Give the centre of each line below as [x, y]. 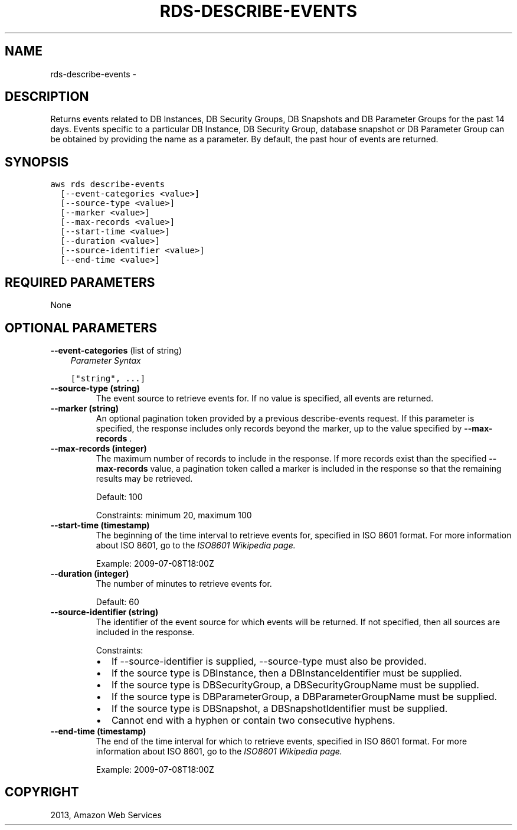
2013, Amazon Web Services [106, 815]
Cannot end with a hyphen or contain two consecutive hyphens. [253, 720]
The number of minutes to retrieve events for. [184, 583]
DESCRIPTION [47, 97]
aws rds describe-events [108, 184]
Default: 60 [117, 602]
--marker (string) [85, 408]
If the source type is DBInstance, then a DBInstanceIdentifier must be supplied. [287, 673]
